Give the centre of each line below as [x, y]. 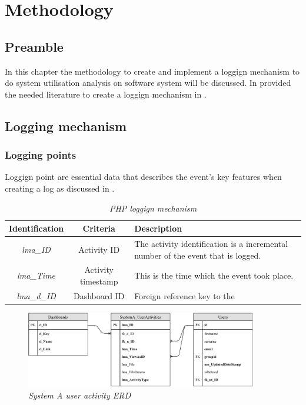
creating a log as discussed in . [60, 188]
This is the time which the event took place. [214, 275]
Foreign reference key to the [184, 295]
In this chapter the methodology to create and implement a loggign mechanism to [152, 71]
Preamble [34, 46]
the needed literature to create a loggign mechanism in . [106, 94]
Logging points [41, 155]
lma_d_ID [36, 295]
